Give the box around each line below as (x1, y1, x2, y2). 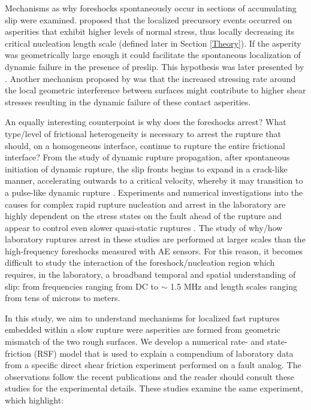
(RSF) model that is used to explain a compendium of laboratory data (34, 347, 294, 359)
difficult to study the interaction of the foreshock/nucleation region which (5, 256, 275, 269)
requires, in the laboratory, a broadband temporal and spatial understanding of (5, 268, 296, 281)
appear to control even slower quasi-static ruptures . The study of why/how (5, 221, 283, 233)
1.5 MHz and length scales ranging (170, 280, 297, 292)
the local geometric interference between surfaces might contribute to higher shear (5, 84, 306, 96)
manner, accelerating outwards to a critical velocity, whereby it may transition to (5, 174, 303, 187)
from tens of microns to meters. (5, 291, 120, 304)
